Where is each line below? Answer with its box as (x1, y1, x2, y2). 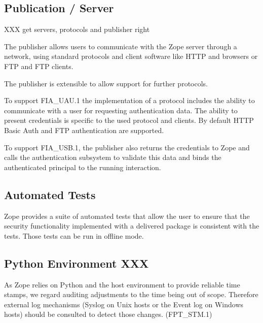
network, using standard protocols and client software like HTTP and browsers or (4, 51, 258, 61)
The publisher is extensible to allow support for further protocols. (4, 78, 208, 88)
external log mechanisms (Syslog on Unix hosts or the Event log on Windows (4, 299, 244, 309)
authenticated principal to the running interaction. (4, 162, 161, 172)
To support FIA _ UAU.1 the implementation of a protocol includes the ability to (4, 95, 255, 106)
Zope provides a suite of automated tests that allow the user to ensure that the (4, 210, 250, 221)
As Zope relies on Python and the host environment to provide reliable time (4, 279, 240, 289)
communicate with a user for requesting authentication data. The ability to (4, 105, 238, 115)
